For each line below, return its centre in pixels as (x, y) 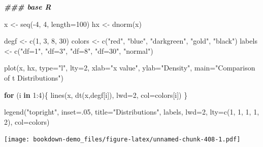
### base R (28, 7)
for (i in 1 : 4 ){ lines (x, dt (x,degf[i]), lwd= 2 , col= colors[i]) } (96, 95)
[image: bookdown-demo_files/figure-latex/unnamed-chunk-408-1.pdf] (122, 140)
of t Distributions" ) (34, 77)
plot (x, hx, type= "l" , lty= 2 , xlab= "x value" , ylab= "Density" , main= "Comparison (130, 68)
